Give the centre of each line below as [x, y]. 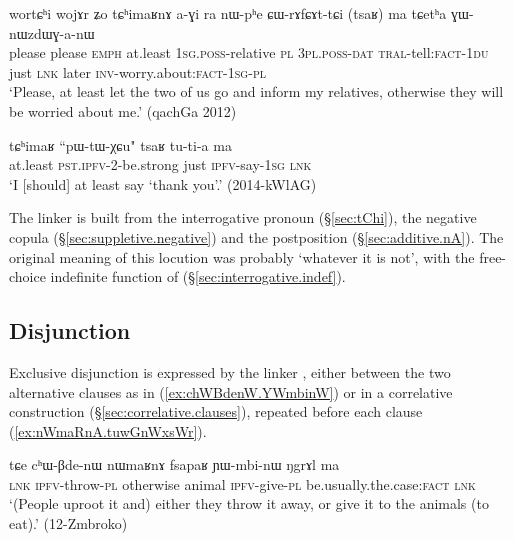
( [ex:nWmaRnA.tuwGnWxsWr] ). [108, 430]
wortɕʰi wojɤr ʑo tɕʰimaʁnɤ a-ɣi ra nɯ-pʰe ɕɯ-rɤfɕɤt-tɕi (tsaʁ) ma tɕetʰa [228, 13]
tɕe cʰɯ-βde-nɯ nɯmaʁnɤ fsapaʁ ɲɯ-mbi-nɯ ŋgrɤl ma [174, 464]
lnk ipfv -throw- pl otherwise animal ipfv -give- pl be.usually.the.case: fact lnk [242, 483]
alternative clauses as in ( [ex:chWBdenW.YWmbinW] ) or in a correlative [231, 391]
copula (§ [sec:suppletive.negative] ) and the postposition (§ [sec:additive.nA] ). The [256, 236]
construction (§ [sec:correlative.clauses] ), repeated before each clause [216, 411]
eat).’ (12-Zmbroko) [68, 523]
